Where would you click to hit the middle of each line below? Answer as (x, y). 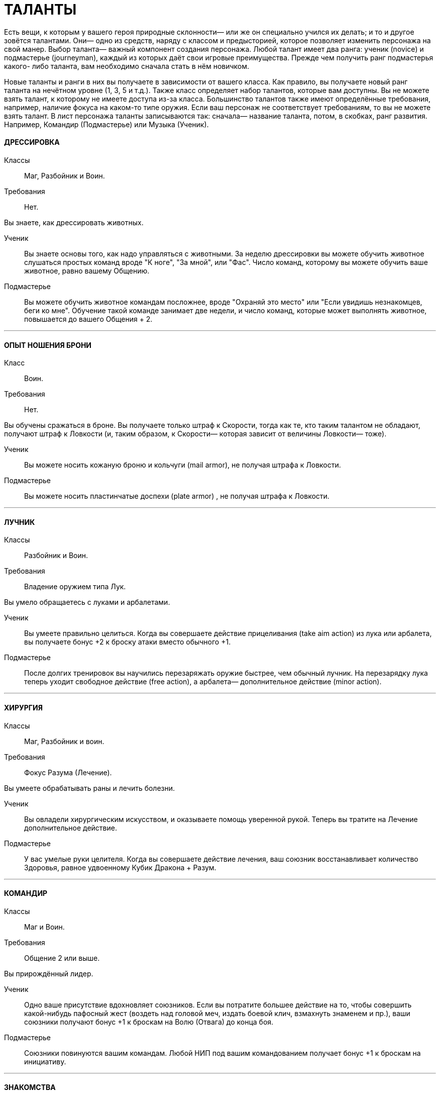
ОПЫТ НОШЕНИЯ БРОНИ (48, 345)
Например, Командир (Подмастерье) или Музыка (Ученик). (106, 124)
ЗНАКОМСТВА (30, 1087)
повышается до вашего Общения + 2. (88, 319)
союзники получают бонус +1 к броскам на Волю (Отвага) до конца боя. (149, 1022)
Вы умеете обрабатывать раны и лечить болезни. (90, 788)
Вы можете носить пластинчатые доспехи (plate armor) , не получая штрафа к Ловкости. (177, 496)
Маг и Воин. (44, 927)
